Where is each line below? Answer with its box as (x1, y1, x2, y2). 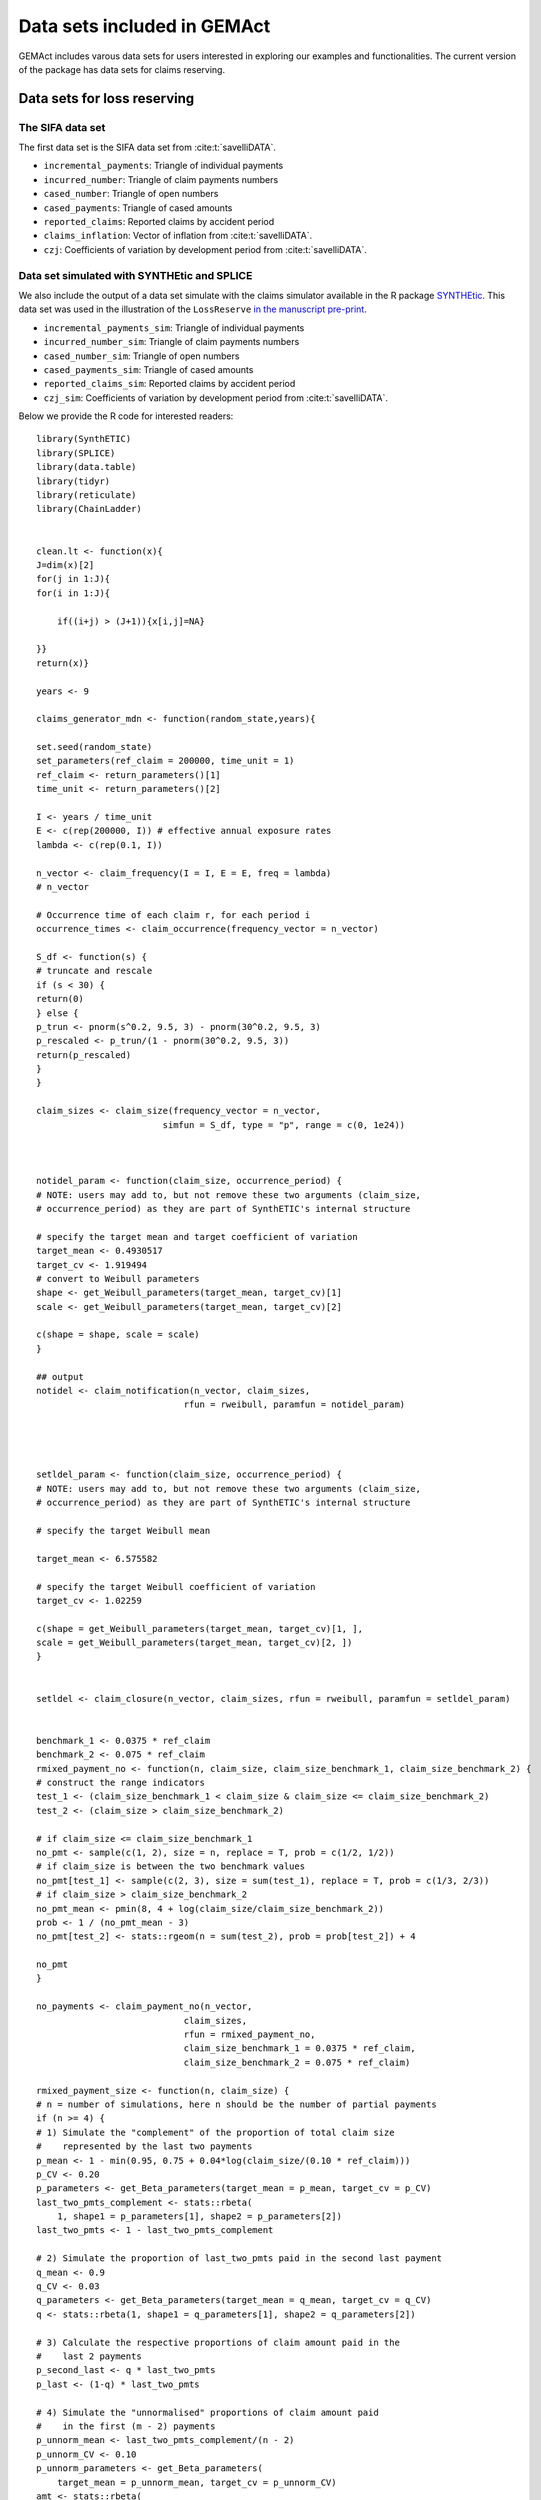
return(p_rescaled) (36, 1049, 132, 1060)
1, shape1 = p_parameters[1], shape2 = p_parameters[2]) (56, 2211, 342, 2222)
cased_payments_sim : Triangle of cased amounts (43, 363, 254, 375)
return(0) (36, 993, 84, 1005)
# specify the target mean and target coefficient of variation (36, 1231, 359, 1242)
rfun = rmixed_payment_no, (183, 2029, 316, 2040)
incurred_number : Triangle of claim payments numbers (43, 173, 279, 185)
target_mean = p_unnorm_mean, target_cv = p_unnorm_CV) (56, 2476, 337, 2488)
